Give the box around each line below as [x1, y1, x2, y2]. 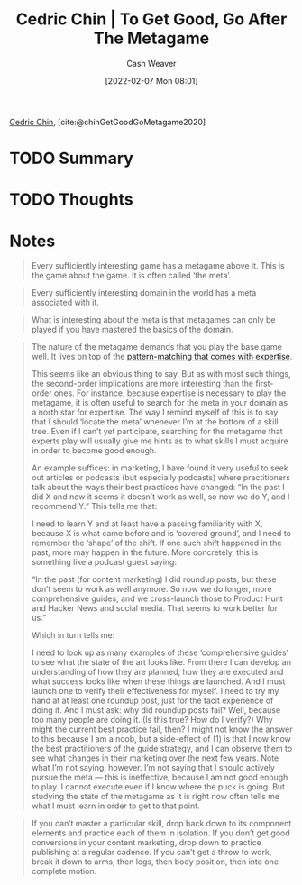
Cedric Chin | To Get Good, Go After [15, 9, 288, 30]
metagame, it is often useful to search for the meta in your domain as [31, 397, 288, 408]
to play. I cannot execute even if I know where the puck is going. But [31, 781, 286, 792]
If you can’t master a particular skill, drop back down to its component [31, 818, 292, 829]
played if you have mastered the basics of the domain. [31, 324, 233, 335]
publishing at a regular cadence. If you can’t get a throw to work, [31, 847, 272, 858]
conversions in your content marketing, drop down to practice [31, 837, 261, 848]
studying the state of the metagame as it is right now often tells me [31, 791, 280, 802]
